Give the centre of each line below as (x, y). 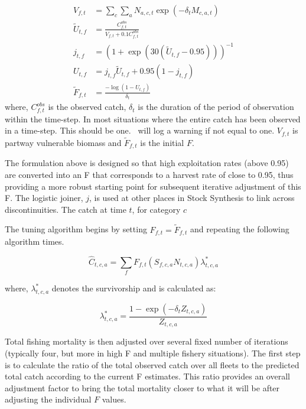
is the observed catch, (87, 107)
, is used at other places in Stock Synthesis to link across (192, 198)
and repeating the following (240, 229)
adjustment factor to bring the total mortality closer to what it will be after (142, 387)
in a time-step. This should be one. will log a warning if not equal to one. (140, 130)
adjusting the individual (48, 399)
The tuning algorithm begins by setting (76, 229)
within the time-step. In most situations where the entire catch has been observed (153, 119)
